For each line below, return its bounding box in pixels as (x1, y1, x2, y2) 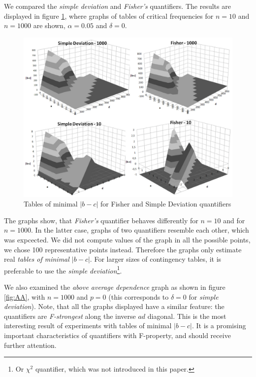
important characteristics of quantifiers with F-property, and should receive (4, 330, 231, 340)
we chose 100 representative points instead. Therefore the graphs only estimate (4, 244, 242, 254)
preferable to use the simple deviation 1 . (4, 264, 122, 275)
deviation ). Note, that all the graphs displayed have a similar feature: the (4, 301, 224, 311)
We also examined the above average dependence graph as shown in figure (4, 281, 225, 292)
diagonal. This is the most (147, 310, 226, 321)
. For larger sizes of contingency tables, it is (90, 254, 222, 264)
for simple (189, 291, 219, 302)
